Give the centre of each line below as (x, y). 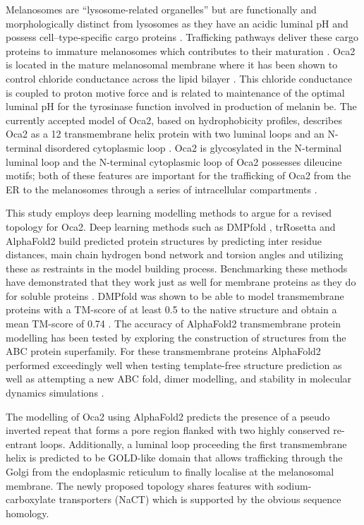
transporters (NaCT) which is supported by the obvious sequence (200, 499)
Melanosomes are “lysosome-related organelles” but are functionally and (161, 9)
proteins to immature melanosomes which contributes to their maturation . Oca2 (181, 50)
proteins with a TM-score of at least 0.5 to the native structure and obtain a (171, 309)
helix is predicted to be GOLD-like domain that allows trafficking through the (174, 458)
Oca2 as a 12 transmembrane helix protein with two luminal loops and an (165, 134)
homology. (28, 513)
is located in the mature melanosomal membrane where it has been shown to (172, 65)
